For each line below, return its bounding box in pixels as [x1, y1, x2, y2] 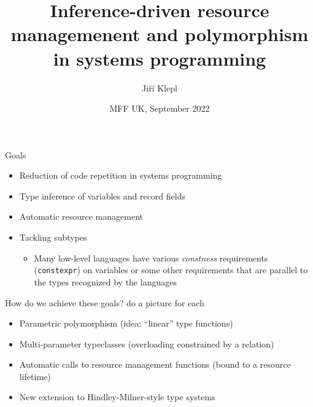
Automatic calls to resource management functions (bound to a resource [19, 358, 291, 371]
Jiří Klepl [142, 81, 177, 94]
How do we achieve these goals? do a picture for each [5, 296, 204, 309]
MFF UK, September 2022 [109, 102, 210, 115]
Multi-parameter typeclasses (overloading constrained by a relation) [19, 337, 274, 350]
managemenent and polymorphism [10, 21, 309, 47]
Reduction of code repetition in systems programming [19, 169, 222, 182]
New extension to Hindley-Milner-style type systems [19, 390, 215, 403]
